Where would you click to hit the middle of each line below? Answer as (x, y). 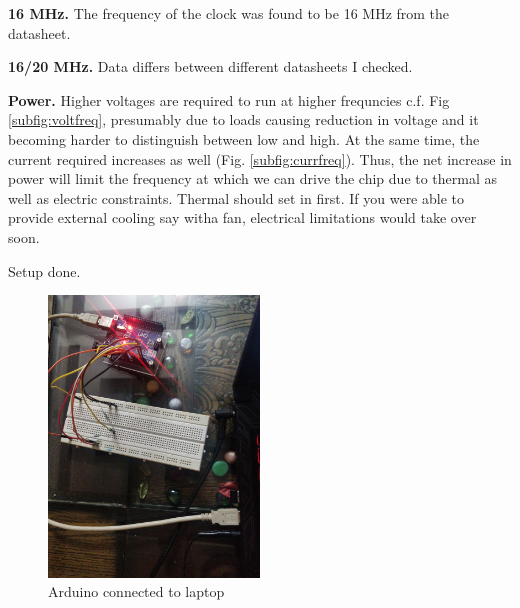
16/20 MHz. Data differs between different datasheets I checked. (210, 66)
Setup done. (44, 270)
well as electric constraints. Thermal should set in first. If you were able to (236, 197)
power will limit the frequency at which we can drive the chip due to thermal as (253, 178)
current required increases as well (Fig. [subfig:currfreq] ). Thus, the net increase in (260, 158)
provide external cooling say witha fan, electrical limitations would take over (242, 217)
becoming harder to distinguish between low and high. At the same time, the (244, 138)
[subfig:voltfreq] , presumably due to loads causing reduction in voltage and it (243, 119)
